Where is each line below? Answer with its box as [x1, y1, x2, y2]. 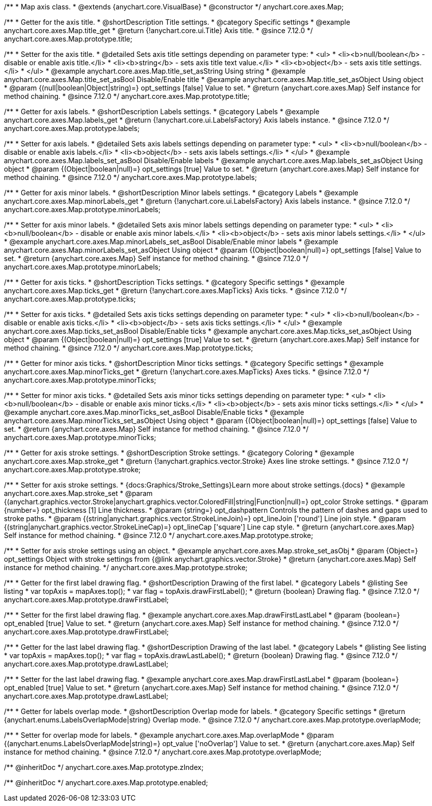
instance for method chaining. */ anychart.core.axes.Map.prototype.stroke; [4, 563, 248, 572]
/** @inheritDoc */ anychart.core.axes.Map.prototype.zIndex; [4, 763, 204, 771]
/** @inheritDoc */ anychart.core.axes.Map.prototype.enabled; [4, 778, 208, 787]
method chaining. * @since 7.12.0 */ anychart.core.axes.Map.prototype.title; [4, 92, 250, 100]
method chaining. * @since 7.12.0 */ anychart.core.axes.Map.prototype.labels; [4, 173, 257, 181]
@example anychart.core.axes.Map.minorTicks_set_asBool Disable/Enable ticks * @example [4, 408, 304, 416]
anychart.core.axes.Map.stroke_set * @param [4, 489, 153, 497]
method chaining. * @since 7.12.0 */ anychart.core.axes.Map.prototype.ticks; [4, 344, 253, 352]
